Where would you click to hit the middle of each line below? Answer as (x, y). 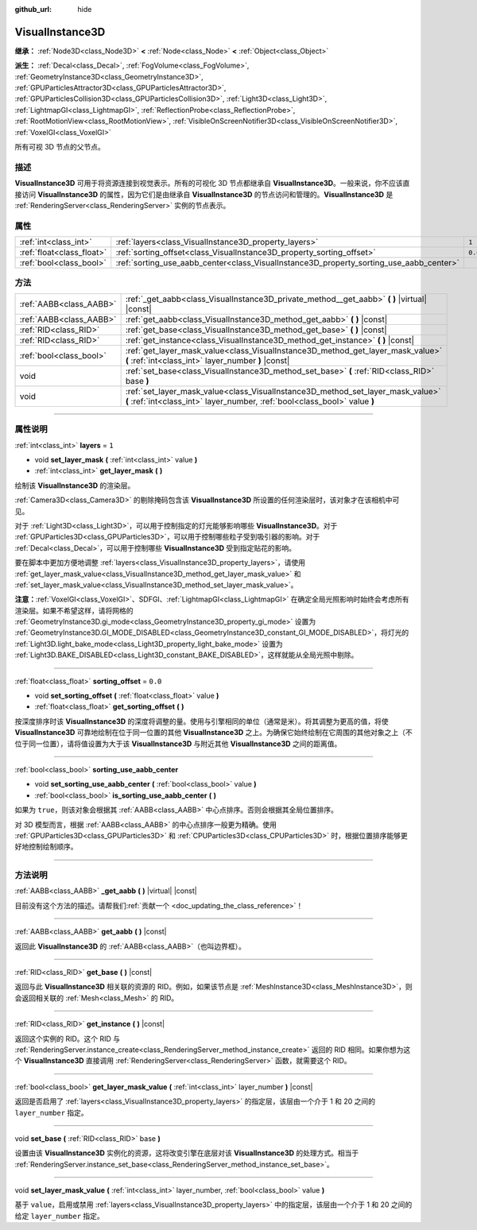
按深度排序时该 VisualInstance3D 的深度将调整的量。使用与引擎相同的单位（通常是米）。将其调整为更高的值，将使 (202, 721)
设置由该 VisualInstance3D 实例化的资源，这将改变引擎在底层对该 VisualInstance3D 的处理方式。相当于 (187, 1153)
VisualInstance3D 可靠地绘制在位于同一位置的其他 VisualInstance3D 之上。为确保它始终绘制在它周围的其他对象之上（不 (213, 733)
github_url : (33, 9)
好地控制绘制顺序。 (46, 847)
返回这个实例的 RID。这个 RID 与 (68, 1039)
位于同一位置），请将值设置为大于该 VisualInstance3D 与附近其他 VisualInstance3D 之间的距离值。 (178, 744)
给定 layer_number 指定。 (60, 1216)
